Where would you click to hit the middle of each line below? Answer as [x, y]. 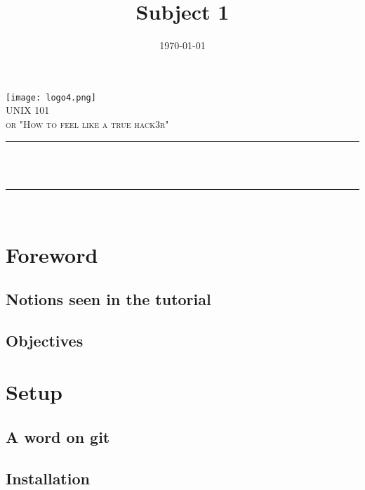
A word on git [58, 437]
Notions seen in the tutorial [108, 299]
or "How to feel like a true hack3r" [87, 123]
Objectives [45, 340]
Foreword [52, 254]
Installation [48, 478]
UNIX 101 [28, 110]
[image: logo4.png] [51, 97]
